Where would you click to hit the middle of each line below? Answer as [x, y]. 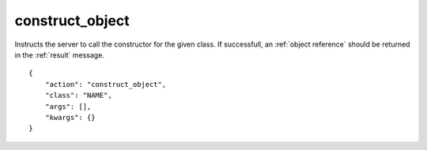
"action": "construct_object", [106, 84]
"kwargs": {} [70, 117]
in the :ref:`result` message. [59, 54]
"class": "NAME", [78, 96]
